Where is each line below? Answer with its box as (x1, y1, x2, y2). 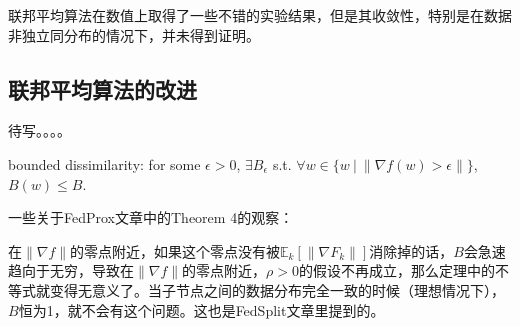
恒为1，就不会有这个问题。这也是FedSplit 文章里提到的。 (18, 299, 385, 320)
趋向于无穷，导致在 (8, 260, 134, 281)
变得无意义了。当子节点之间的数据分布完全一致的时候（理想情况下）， (49, 279, 505, 300)
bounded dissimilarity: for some (8, 153, 201, 174)
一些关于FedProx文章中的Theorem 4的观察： (8, 207, 294, 228)
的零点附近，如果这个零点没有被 (70, 240, 281, 261)
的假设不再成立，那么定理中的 (298, 260, 495, 281)
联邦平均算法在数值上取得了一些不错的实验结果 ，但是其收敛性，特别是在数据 (8, 5, 512, 25)
